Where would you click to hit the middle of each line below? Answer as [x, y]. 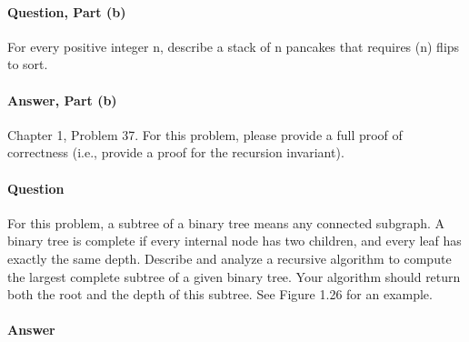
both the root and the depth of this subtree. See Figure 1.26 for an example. [220, 294]
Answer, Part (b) [62, 100]
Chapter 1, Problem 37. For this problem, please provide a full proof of [205, 134]
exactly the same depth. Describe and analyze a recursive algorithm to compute [230, 258]
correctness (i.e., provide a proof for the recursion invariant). [176, 152]
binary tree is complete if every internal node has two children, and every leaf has [234, 241]
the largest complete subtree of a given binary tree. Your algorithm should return [234, 276]
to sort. [28, 64]
